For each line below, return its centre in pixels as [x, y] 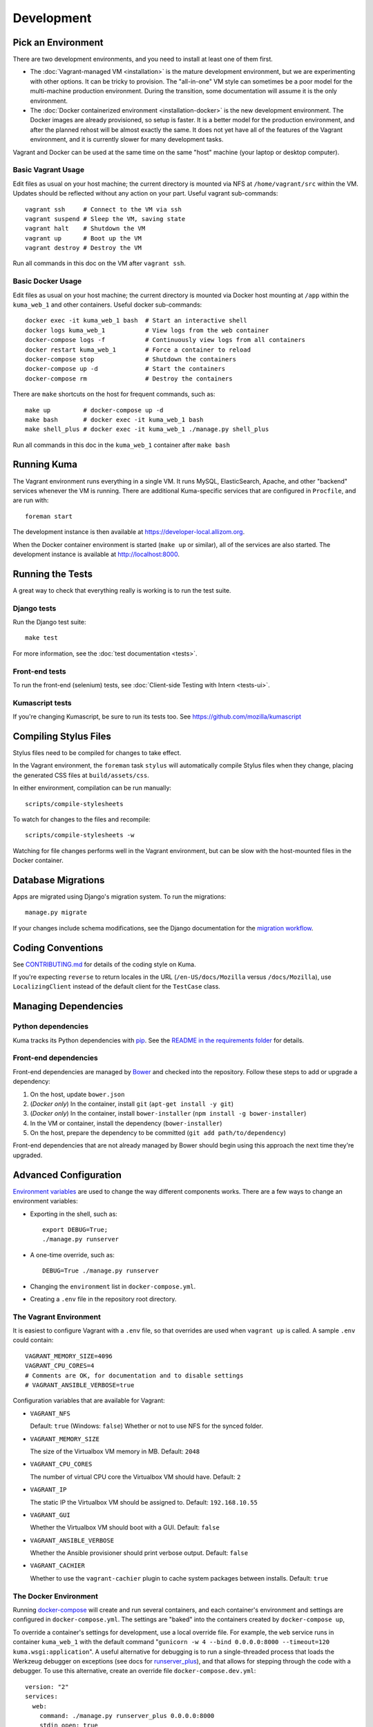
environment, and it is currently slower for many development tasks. [127, 140]
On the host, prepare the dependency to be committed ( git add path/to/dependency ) [158, 1133]
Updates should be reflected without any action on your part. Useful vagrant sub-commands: [145, 193]
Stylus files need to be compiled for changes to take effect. [97, 752]
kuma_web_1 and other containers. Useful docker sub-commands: [107, 305]
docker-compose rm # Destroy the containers [129, 379]
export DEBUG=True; [75, 1229]
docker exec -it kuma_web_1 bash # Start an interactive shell [136, 321]
